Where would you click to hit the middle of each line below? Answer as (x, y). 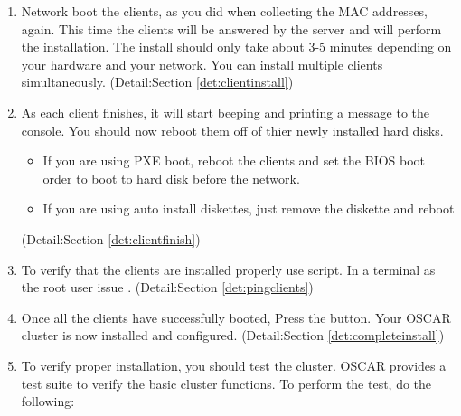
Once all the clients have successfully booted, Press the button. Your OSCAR (236, 317)
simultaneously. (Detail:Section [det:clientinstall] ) (157, 82)
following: (48, 401)
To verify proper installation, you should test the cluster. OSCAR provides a (234, 365)
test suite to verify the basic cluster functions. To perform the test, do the (226, 383)
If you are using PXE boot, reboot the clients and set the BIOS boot (234, 161)
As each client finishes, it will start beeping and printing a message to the (226, 112)
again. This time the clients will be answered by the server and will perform (231, 28)
